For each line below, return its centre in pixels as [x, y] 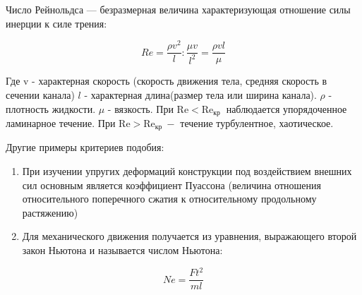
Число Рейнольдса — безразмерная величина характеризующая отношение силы [178, 9]
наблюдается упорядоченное [286, 108]
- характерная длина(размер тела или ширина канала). [200, 94]
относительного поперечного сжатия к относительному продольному [169, 199]
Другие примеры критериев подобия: [85, 147]
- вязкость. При [140, 108]
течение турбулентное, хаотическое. [257, 122]
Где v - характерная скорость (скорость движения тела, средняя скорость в [167, 81]
